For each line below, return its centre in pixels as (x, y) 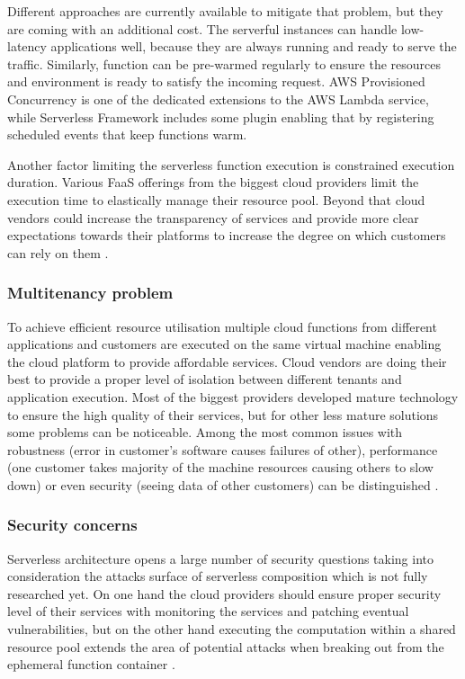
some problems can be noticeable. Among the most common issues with (205, 432)
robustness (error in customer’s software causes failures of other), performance (223, 449)
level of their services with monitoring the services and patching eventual (208, 611)
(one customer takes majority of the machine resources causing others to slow (220, 467)
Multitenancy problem (90, 293)
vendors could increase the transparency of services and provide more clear (213, 217)
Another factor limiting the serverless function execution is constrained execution (231, 164)
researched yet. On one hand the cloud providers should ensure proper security (224, 593)
